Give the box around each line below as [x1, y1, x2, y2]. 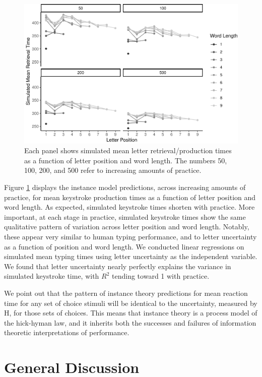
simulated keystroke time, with [4, 271, 99, 281]
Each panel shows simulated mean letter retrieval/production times [24, 145, 232, 156]
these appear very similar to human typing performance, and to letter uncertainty [4, 231, 257, 241]
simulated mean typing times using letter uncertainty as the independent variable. [4, 251, 257, 262]
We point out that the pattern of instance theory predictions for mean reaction [4, 287, 248, 298]
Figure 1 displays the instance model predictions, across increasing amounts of [4, 182, 246, 192]
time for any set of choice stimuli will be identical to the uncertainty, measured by [4, 297, 257, 308]
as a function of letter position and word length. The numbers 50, [24, 155, 227, 165]
